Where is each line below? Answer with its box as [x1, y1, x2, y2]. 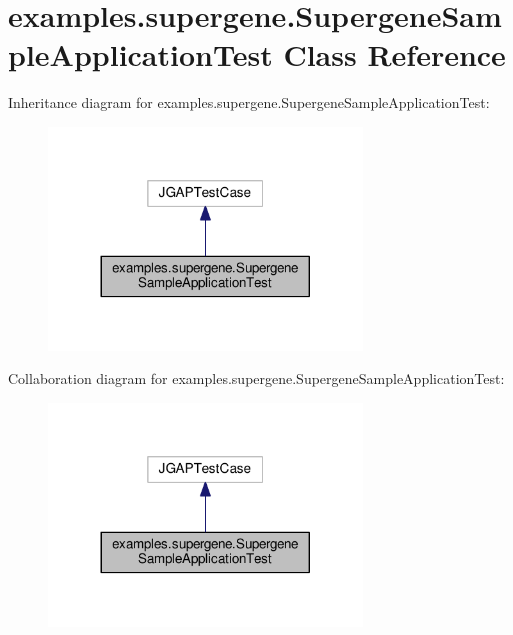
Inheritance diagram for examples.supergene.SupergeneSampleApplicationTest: [8, 92, 490, 113]
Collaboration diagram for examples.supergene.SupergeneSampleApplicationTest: [8, 368, 505, 389]
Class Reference [283, 34, 506, 75]
